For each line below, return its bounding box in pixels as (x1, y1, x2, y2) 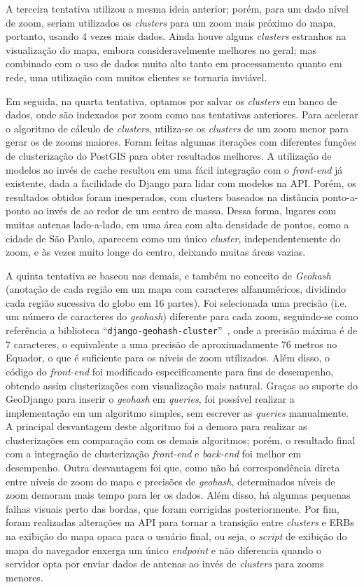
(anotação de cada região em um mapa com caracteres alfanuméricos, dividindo (6, 282, 346, 296)
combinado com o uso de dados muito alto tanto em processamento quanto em (6, 56, 342, 71)
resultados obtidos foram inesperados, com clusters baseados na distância (6, 189, 319, 204)
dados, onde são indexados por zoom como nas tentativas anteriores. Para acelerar (6, 107, 358, 122)
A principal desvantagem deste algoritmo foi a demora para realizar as (6, 419, 307, 434)
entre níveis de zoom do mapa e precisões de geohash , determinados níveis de (6, 474, 335, 488)
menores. (6, 569, 43, 584)
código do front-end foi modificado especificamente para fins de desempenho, (6, 364, 334, 378)
